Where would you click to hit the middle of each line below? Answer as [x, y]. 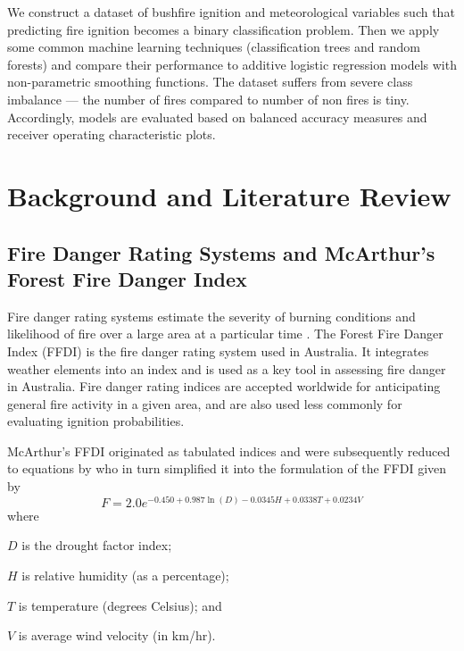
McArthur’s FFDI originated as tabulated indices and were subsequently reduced [229, 451]
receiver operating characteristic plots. [112, 134]
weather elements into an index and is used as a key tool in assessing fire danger [227, 368]
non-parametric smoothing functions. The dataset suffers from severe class [210, 82]
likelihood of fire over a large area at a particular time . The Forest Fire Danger [225, 334]
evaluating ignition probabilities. [96, 421]
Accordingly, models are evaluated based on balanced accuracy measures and [217, 117]
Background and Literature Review [229, 195]
